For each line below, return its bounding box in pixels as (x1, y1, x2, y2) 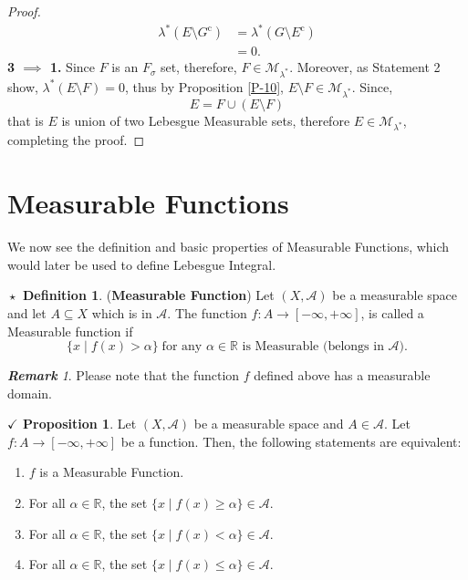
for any (161, 340, 203, 354)
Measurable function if (7, 321, 133, 340)
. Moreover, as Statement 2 (289, 57, 441, 77)
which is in (91, 303, 152, 322)
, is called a (360, 303, 424, 322)
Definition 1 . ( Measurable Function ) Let (23, 285, 275, 305)
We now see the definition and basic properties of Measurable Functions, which (7, 237, 450, 256)
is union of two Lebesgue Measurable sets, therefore (61, 110, 350, 129)
